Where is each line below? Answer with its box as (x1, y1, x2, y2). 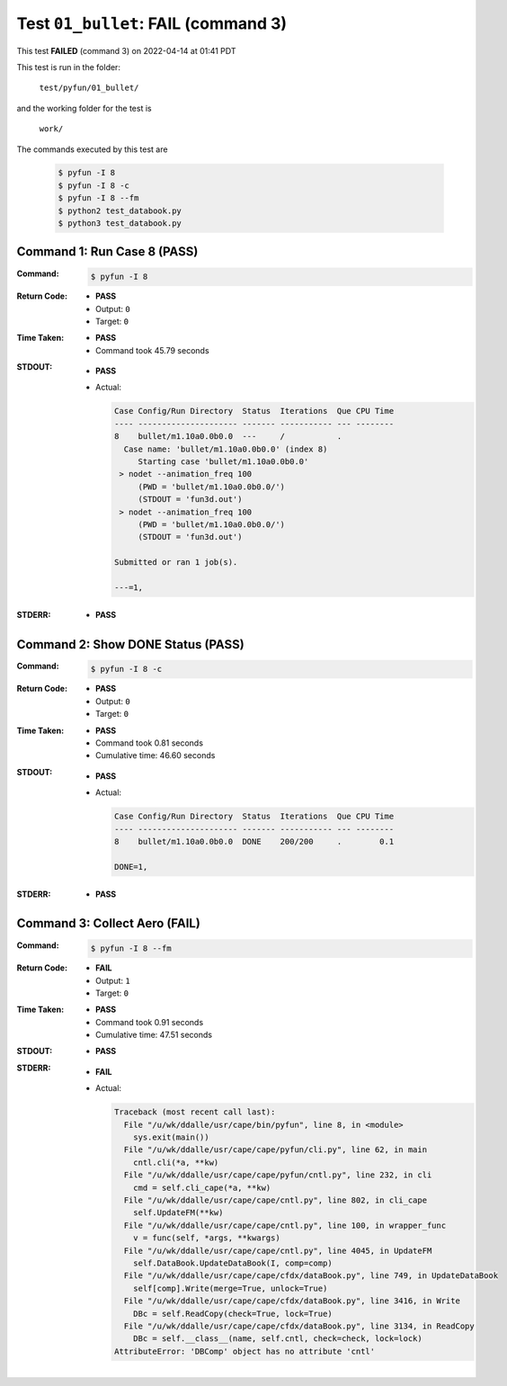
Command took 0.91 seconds (95, 1016, 204, 1027)
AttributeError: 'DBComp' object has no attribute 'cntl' (113, 1346, 376, 1356)
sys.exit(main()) (133, 1132, 210, 1142)
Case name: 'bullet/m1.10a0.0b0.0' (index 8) (123, 443, 328, 454)
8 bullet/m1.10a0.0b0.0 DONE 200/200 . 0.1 (113, 836, 395, 846)
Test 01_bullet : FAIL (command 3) (16, 13, 288, 33)
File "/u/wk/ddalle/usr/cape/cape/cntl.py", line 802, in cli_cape (123, 1194, 427, 1205)
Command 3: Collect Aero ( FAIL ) (16, 916, 201, 931)
